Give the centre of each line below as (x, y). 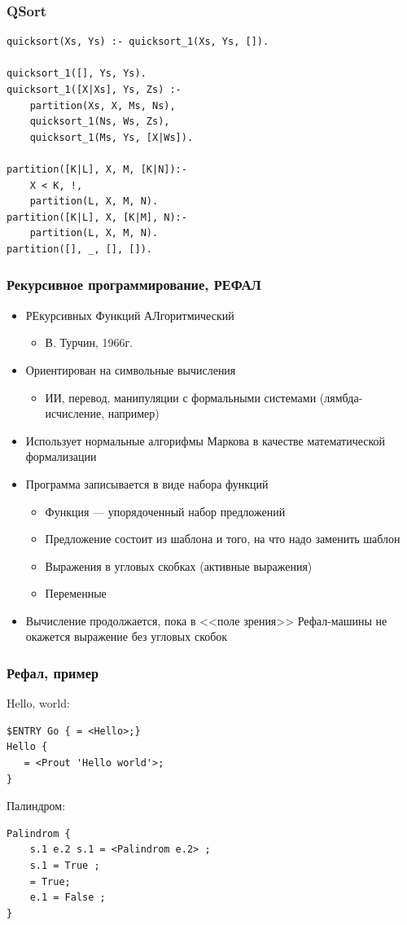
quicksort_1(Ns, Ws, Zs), (100, 122)
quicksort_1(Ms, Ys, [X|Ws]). (112, 137)
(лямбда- (341, 397)
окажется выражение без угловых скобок (127, 636)
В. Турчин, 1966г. (89, 342)
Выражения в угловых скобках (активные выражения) (179, 566)
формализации (61, 456)
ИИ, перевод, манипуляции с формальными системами (181, 397)
